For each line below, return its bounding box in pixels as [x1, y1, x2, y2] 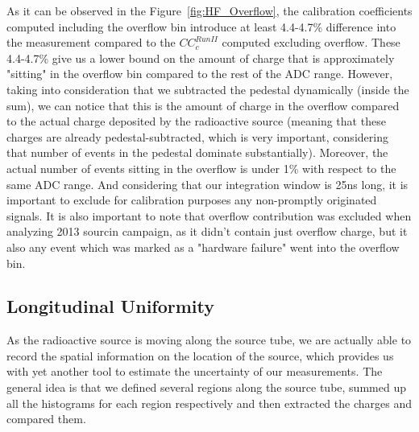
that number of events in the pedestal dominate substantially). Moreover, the [6, 144, 388, 161]
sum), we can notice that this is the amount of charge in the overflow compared [6, 97, 400, 113]
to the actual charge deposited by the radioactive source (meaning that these [6, 113, 386, 130]
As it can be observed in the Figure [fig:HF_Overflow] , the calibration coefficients [6, 2, 413, 19]
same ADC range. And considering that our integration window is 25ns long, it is [6, 175, 409, 192]
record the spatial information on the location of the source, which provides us [6, 347, 394, 364]
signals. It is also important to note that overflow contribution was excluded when [6, 207, 412, 224]
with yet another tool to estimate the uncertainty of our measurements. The [6, 363, 383, 380]
